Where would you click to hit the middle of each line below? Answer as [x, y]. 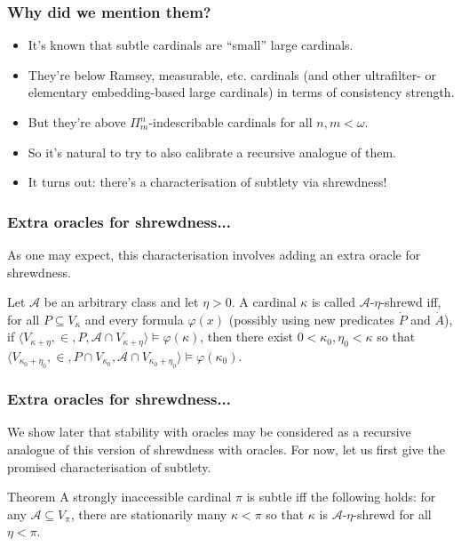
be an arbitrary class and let [121, 302]
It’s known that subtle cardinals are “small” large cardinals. [191, 45]
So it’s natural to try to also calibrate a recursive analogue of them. [212, 152]
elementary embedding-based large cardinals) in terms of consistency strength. [241, 92]
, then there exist [246, 337]
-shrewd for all [392, 514]
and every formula [134, 319]
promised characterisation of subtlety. [109, 466]
